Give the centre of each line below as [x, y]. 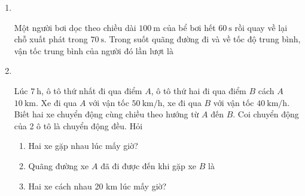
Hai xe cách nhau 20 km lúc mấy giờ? [97, 186]
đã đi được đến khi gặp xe [149, 165]
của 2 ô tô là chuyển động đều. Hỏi [78, 125]
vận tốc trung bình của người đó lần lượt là [94, 50]
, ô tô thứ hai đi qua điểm [199, 90]
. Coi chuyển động [266, 114]
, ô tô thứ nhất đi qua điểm [92, 90]
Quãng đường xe [59, 165]
